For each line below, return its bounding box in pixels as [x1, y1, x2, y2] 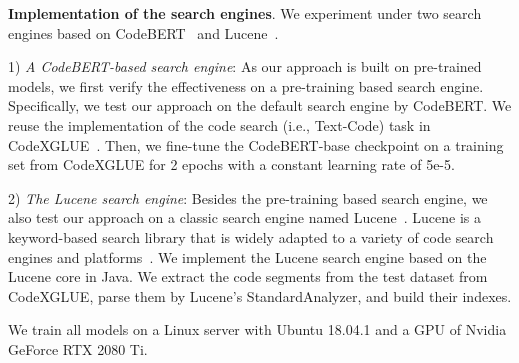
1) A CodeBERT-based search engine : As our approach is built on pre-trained [8, 56, 482, 77]
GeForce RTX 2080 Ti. [8, 338, 148, 359]
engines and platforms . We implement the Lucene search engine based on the [8, 246, 487, 267]
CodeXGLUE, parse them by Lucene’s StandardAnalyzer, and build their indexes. [8, 285, 512, 306]
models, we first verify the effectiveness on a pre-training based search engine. [8, 75, 484, 96]
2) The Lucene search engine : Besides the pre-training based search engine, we [8, 187, 488, 208]
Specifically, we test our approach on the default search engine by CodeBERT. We [8, 95, 512, 116]
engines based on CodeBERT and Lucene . [8, 22, 279, 43]
